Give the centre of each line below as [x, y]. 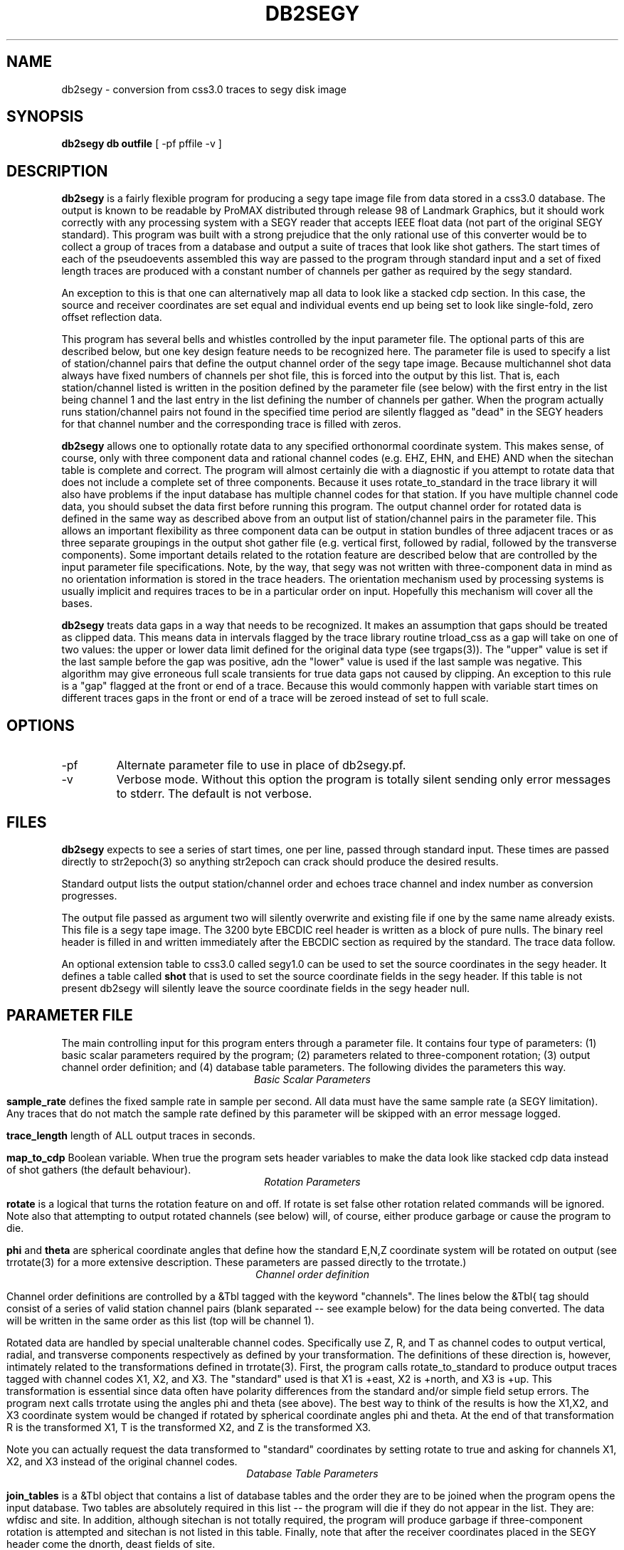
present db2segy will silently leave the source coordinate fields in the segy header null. [266, 988]
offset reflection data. [112, 317]
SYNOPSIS [45, 117]
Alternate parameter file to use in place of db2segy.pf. [261, 765]
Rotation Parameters [312, 1181]
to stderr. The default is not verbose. [214, 794]
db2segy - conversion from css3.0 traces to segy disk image [204, 89]
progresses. [89, 895]
